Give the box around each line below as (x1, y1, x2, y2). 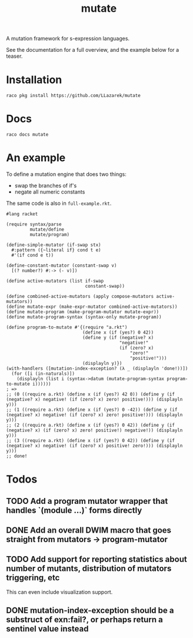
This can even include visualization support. (6, 588, 113, 596)
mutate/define (29, 227, 65, 232)
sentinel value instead (6, 624, 89, 634)
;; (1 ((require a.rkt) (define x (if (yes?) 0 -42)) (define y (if (6, 407, 178, 413)
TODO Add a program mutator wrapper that (6, 496, 168, 506)
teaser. (6, 52, 23, 60)
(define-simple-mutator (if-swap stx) (6, 242, 101, 248)
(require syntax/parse (6, 221, 62, 227)
